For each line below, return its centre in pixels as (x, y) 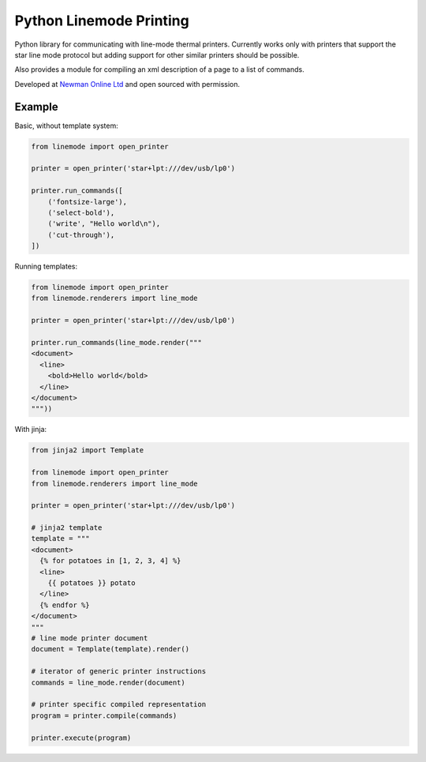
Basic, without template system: (66, 126)
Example (36, 107)
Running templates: (46, 267)
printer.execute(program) (81, 738)
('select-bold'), (81, 212)
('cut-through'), (81, 235)
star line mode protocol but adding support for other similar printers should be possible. (157, 54)
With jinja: (31, 430)
